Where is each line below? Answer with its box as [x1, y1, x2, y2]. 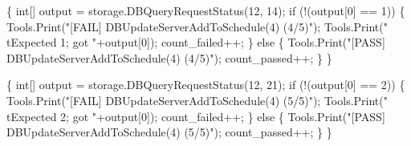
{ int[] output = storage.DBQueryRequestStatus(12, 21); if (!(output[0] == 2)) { [6, 76, 405, 93]
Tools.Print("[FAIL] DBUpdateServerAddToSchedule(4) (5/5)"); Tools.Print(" [6, 91, 388, 108]
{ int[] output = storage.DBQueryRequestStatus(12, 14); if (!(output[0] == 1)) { [6, 2, 405, 18]
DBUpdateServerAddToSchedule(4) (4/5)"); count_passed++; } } [6, 49, 332, 66]
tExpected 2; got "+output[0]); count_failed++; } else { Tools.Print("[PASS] [6, 107, 385, 124]
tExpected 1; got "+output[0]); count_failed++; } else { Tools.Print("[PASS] [6, 34, 385, 51]
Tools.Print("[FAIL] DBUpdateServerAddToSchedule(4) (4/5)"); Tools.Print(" [6, 18, 388, 34]
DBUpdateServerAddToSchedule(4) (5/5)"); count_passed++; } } [6, 124, 332, 140]
